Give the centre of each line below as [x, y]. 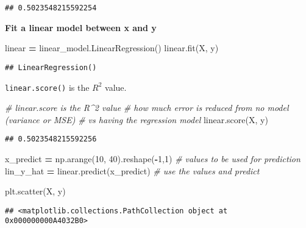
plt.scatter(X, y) [35, 191]
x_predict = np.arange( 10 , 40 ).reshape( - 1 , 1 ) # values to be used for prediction [153, 159]
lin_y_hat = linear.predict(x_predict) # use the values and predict [132, 170]
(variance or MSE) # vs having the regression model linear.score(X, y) [137, 119]
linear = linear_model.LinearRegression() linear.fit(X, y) [112, 48]
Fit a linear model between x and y [81, 27]
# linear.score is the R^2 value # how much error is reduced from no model [147, 108]
